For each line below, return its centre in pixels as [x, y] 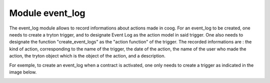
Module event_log [47, 13]
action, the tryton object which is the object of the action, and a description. [87, 56]
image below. [23, 72]
